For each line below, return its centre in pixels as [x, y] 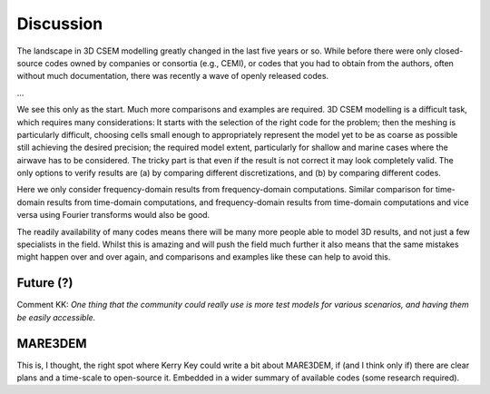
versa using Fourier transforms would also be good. [113, 215]
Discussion [60, 24]
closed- [449, 51]
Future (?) [45, 283]
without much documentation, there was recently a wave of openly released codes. [173, 76]
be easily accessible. [56, 317]
